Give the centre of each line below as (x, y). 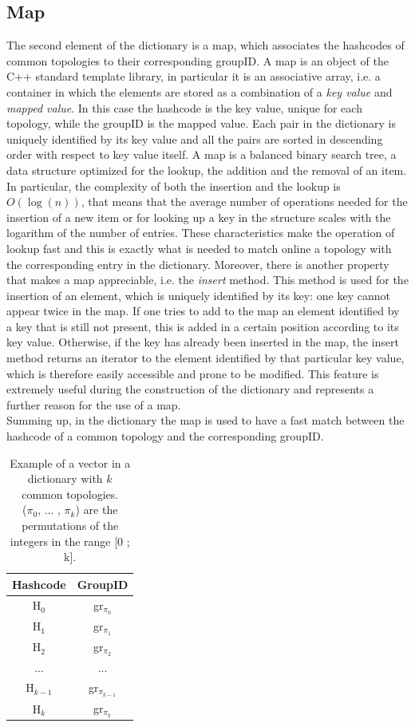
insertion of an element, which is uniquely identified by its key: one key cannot (198, 295)
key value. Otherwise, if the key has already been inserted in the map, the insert (203, 342)
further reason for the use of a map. (94, 404)
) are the (97, 510)
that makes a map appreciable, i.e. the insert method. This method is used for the (207, 280)
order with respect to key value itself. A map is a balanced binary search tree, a (202, 154)
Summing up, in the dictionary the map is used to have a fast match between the (206, 420)
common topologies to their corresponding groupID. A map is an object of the (198, 60)
